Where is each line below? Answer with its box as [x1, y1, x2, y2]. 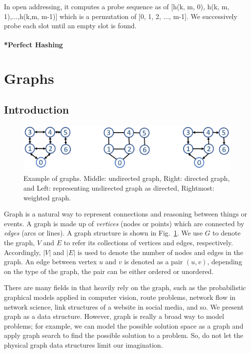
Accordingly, [4, 247, 41, 257]
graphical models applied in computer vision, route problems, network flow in [4, 292, 236, 302]
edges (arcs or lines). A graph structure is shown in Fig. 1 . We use [4, 228, 203, 238]
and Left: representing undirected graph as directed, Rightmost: [23, 182, 214, 193]
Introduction [4, 101, 69, 117]
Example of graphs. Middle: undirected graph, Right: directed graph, [23, 173, 230, 183]
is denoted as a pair [124, 256, 183, 267]
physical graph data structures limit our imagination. [4, 339, 163, 350]
